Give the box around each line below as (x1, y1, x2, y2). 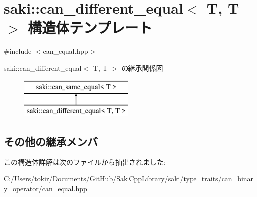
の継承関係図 (121, 62, 163, 73)
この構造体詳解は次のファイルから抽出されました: (4, 156, 166, 167)
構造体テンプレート (28, 17, 153, 38)
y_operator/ (4, 183, 42, 194)
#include (4, 46, 32, 56)
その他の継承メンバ (4, 134, 98, 149)
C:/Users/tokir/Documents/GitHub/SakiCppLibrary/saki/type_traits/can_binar (4, 173, 254, 184)
